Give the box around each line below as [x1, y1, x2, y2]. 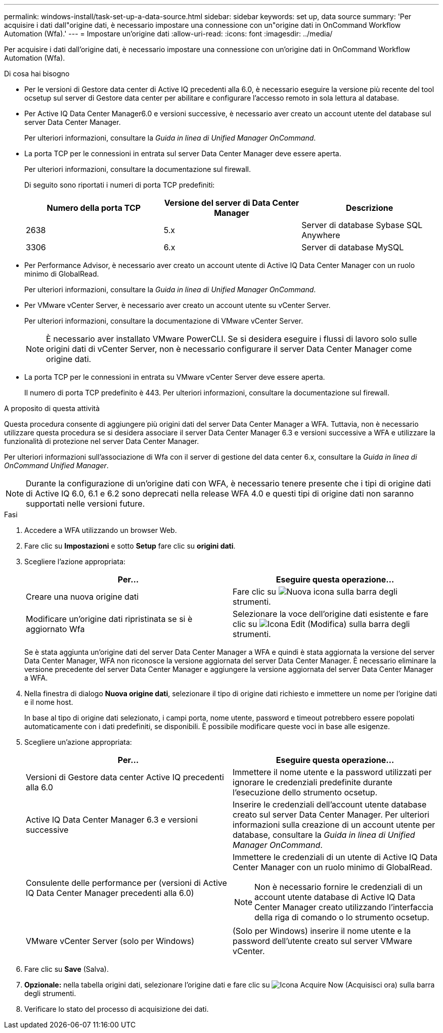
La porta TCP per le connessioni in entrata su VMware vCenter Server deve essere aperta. [24, 373, 325, 381]
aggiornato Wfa [26, 624, 85, 634]
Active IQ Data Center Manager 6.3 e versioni [26, 815, 198, 825]
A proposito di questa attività [4, 404, 100, 413]
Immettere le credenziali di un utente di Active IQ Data [233, 852, 437, 862]
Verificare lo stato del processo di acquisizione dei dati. [24, 1005, 209, 1013]
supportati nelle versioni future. [26, 499, 145, 509]
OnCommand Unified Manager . [4, 461, 109, 470]
